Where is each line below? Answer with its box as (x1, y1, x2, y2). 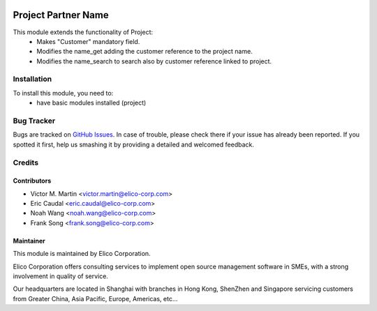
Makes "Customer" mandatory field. (36, 37, 140, 45)
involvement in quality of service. (13, 272, 108, 280)
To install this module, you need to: (13, 89, 114, 97)
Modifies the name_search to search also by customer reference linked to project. (36, 56, 272, 66)
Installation (13, 74, 52, 84)
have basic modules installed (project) (36, 98, 147, 107)
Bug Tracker (13, 116, 56, 126)
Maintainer (13, 236, 45, 245)
